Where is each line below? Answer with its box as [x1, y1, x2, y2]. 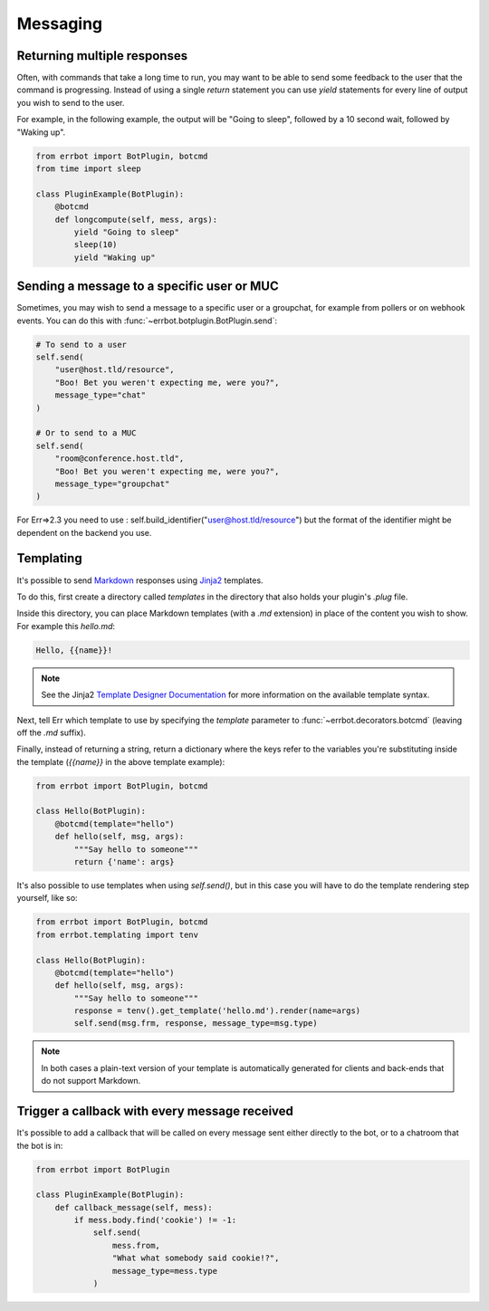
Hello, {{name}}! [35, 645, 113, 655]
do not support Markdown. [41, 1076, 141, 1086]
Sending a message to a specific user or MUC [16, 279, 280, 294]
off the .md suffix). [16, 727, 86, 738]
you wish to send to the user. [16, 97, 125, 108]
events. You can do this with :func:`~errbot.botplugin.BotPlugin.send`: [16, 315, 278, 326]
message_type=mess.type [111, 1266, 217, 1276]
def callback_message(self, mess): [54, 1202, 213, 1212]
